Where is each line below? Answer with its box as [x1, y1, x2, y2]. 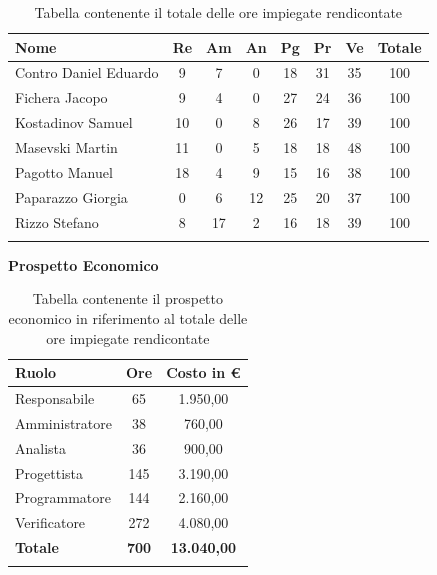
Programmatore [15, 487, 111, 508]
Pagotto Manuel [15, 161, 113, 182]
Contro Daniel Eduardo [15, 62, 159, 83]
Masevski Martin [15, 136, 118, 157]
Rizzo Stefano [15, 211, 99, 232]
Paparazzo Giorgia [15, 186, 128, 207]
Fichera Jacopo [15, 87, 108, 108]
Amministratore [15, 412, 112, 433]
